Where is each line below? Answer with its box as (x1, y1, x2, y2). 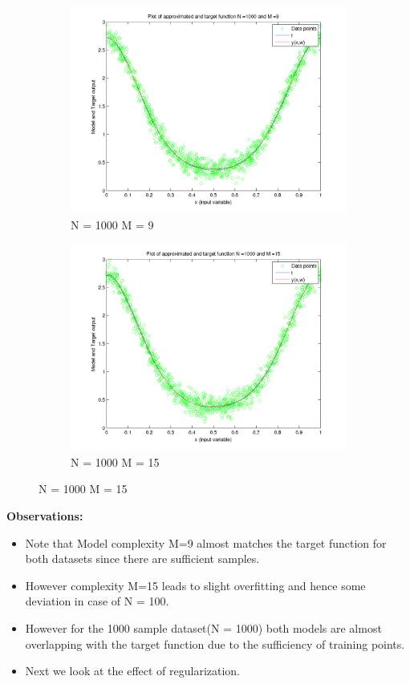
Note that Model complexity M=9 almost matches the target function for (25, 534, 387, 551)
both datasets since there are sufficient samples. (25, 550, 260, 567)
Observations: (6, 507, 83, 524)
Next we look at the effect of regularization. (25, 662, 241, 679)
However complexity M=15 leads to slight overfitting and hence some (25, 577, 366, 593)
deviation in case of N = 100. (25, 593, 169, 609)
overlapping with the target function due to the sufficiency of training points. (25, 635, 405, 652)
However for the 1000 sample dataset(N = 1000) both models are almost (25, 619, 382, 636)
